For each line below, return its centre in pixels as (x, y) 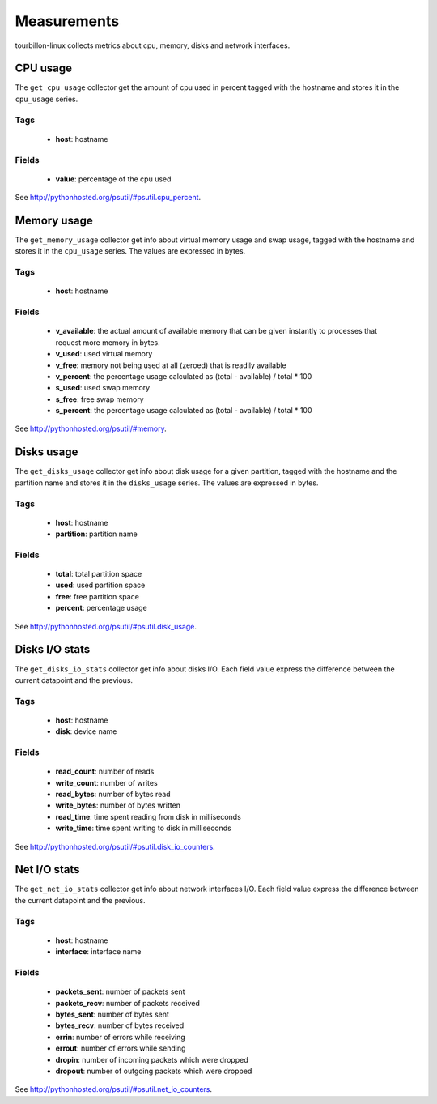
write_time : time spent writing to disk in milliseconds (144, 828)
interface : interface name (98, 952)
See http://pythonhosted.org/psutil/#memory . (91, 428)
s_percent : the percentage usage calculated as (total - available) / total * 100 (184, 411)
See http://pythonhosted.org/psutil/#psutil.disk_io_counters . (115, 846)
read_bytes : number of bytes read (113, 794)
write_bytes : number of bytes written (118, 805)
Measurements (67, 21)
